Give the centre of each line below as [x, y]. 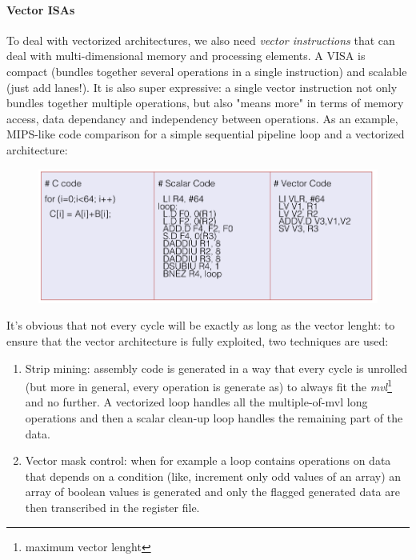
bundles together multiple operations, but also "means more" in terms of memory [205, 103]
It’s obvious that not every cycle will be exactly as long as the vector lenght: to [201, 325]
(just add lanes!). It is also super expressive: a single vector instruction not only [202, 87]
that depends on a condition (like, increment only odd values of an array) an [213, 476]
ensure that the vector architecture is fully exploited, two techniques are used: [198, 341]
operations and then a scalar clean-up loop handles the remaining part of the [214, 418]
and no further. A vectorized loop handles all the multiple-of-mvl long [196, 402]
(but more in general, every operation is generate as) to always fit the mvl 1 [209, 385]
